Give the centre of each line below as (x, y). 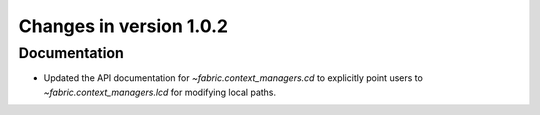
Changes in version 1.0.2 (123, 26)
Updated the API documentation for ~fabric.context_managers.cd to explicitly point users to (233, 78)
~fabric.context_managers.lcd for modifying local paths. (160, 92)
